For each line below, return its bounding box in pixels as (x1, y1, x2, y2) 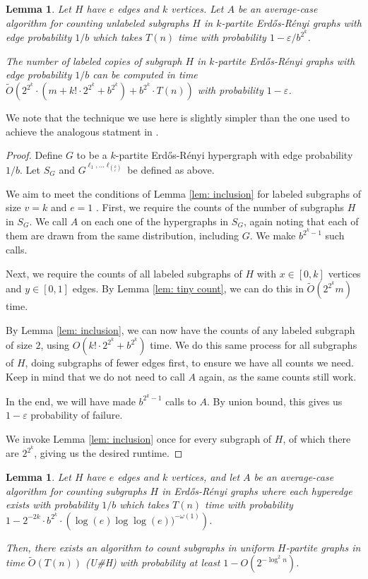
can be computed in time (93, 67, 198, 82)
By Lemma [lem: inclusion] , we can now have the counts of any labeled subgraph (6, 322, 355, 337)
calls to (165, 393, 196, 408)
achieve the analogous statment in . (6, 124, 159, 138)
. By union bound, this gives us (206, 393, 343, 408)
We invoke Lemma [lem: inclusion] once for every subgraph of (6, 431, 272, 446)
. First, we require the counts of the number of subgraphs (96, 200, 345, 215)
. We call (29, 213, 68, 228)
